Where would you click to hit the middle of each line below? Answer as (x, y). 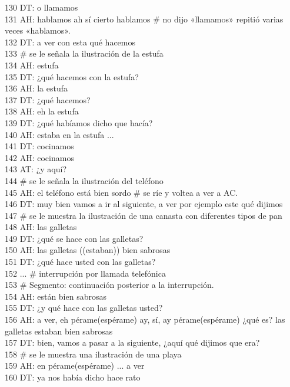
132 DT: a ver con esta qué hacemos (70, 42)
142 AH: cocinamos (39, 157)
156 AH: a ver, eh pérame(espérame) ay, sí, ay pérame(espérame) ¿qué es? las (145, 319)
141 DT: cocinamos (39, 146)
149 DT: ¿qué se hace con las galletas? (74, 238)
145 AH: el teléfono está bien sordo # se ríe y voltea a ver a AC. (121, 192)
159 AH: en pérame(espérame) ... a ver (75, 365)
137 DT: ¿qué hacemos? (48, 99)
